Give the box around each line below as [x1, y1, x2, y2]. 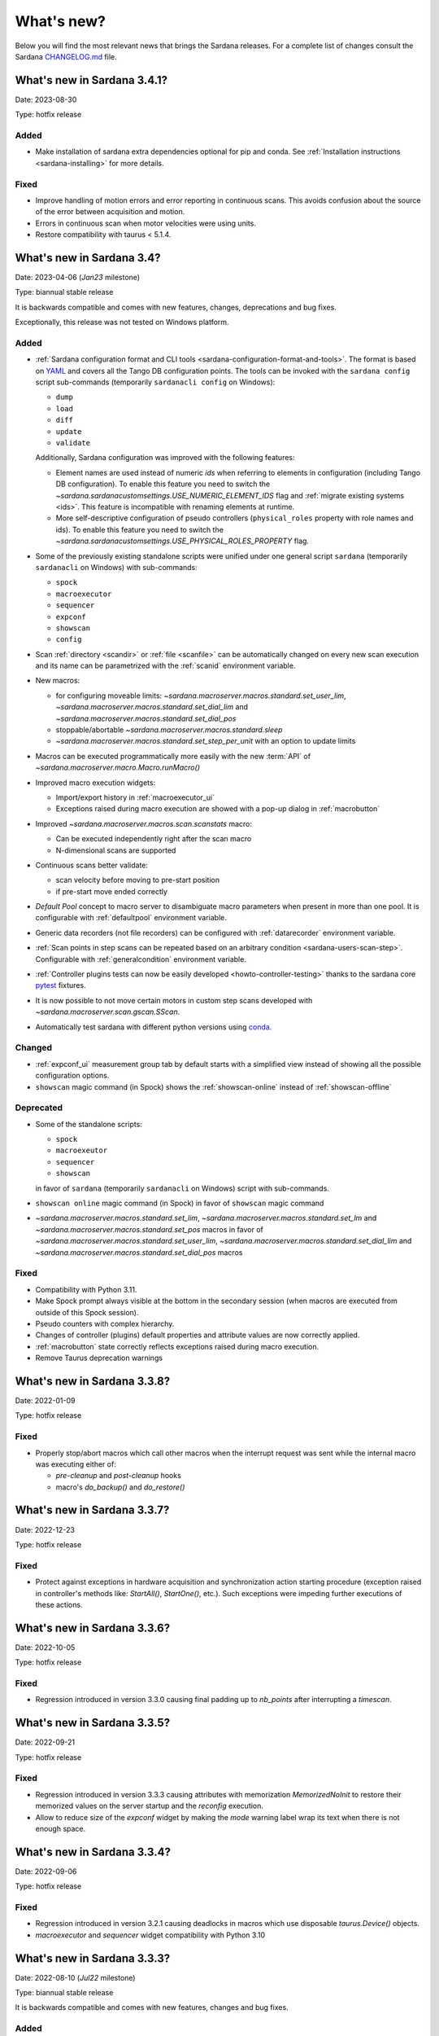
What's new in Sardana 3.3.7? [15, 1503, 170, 1517]
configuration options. [35, 1071, 110, 1081]
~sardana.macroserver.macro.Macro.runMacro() [35, 762, 201, 773]
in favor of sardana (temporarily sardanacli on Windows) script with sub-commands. [35, 1183, 329, 1193]
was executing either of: [35, 1459, 117, 1469]
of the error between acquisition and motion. [35, 207, 185, 217]
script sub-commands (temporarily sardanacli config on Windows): [35, 377, 276, 387]
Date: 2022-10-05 [15, 1642, 76, 1652]
